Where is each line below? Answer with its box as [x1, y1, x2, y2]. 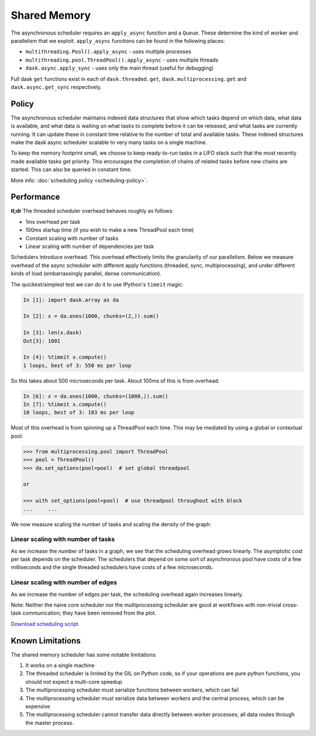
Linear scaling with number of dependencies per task [25, 243, 154, 250]
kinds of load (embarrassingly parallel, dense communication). [11, 270, 162, 277]
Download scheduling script [11, 620, 78, 627]
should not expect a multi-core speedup [25, 678, 122, 685]
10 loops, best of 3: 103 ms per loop [23, 409, 135, 416]
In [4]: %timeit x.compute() [23, 354, 107, 360]
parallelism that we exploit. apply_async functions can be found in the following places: [11, 37, 225, 44]
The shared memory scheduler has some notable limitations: [11, 651, 157, 658]
